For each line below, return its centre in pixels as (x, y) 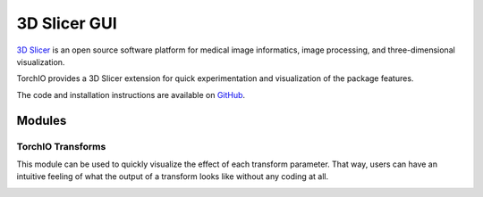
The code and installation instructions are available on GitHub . (131, 94)
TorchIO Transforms (61, 146)
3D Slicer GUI (67, 23)
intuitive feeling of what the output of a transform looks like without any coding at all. (173, 176)
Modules (42, 120)
